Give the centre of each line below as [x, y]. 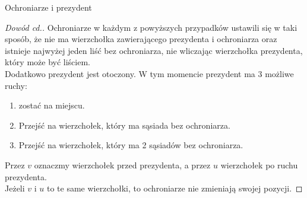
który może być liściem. [48, 62]
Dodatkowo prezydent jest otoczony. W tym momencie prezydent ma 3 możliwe [149, 73]
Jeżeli [15, 188]
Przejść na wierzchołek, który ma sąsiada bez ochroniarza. [124, 125]
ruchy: [16, 85]
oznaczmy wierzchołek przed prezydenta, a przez [122, 165]
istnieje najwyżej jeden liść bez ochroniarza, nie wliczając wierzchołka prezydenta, [154, 50]
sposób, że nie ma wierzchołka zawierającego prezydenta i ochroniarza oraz [141, 39]
